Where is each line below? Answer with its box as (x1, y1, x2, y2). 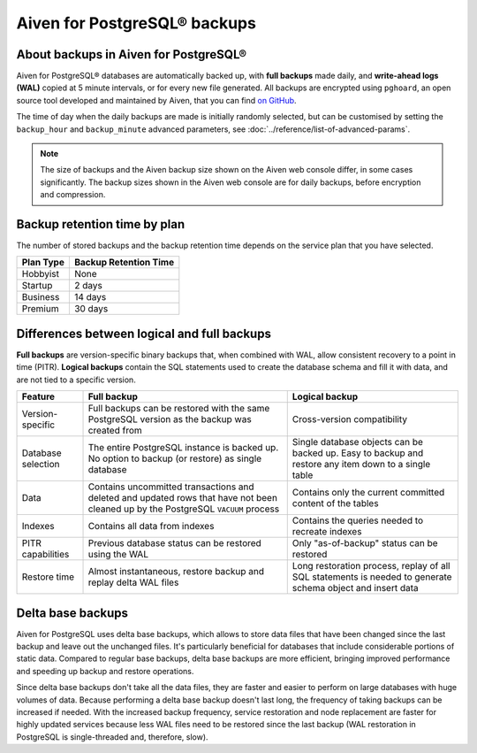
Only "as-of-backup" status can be (291, 537, 438, 549)
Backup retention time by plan (16, 217, 185, 232)
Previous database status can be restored (87, 537, 262, 549)
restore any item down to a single (291, 458, 431, 471)
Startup (21, 280, 53, 292)
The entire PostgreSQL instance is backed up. (87, 442, 279, 454)
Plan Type (21, 257, 65, 269)
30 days (73, 303, 109, 315)
